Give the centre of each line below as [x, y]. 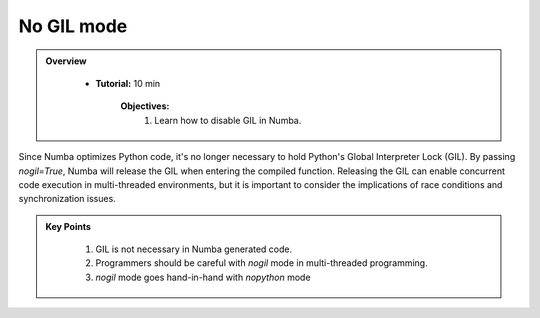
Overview [66, 61]
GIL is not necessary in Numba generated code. [194, 249]
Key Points [68, 226]
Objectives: [145, 106]
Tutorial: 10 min [128, 83]
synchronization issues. [67, 199]
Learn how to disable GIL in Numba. [228, 120]
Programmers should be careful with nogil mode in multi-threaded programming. [262, 263]
